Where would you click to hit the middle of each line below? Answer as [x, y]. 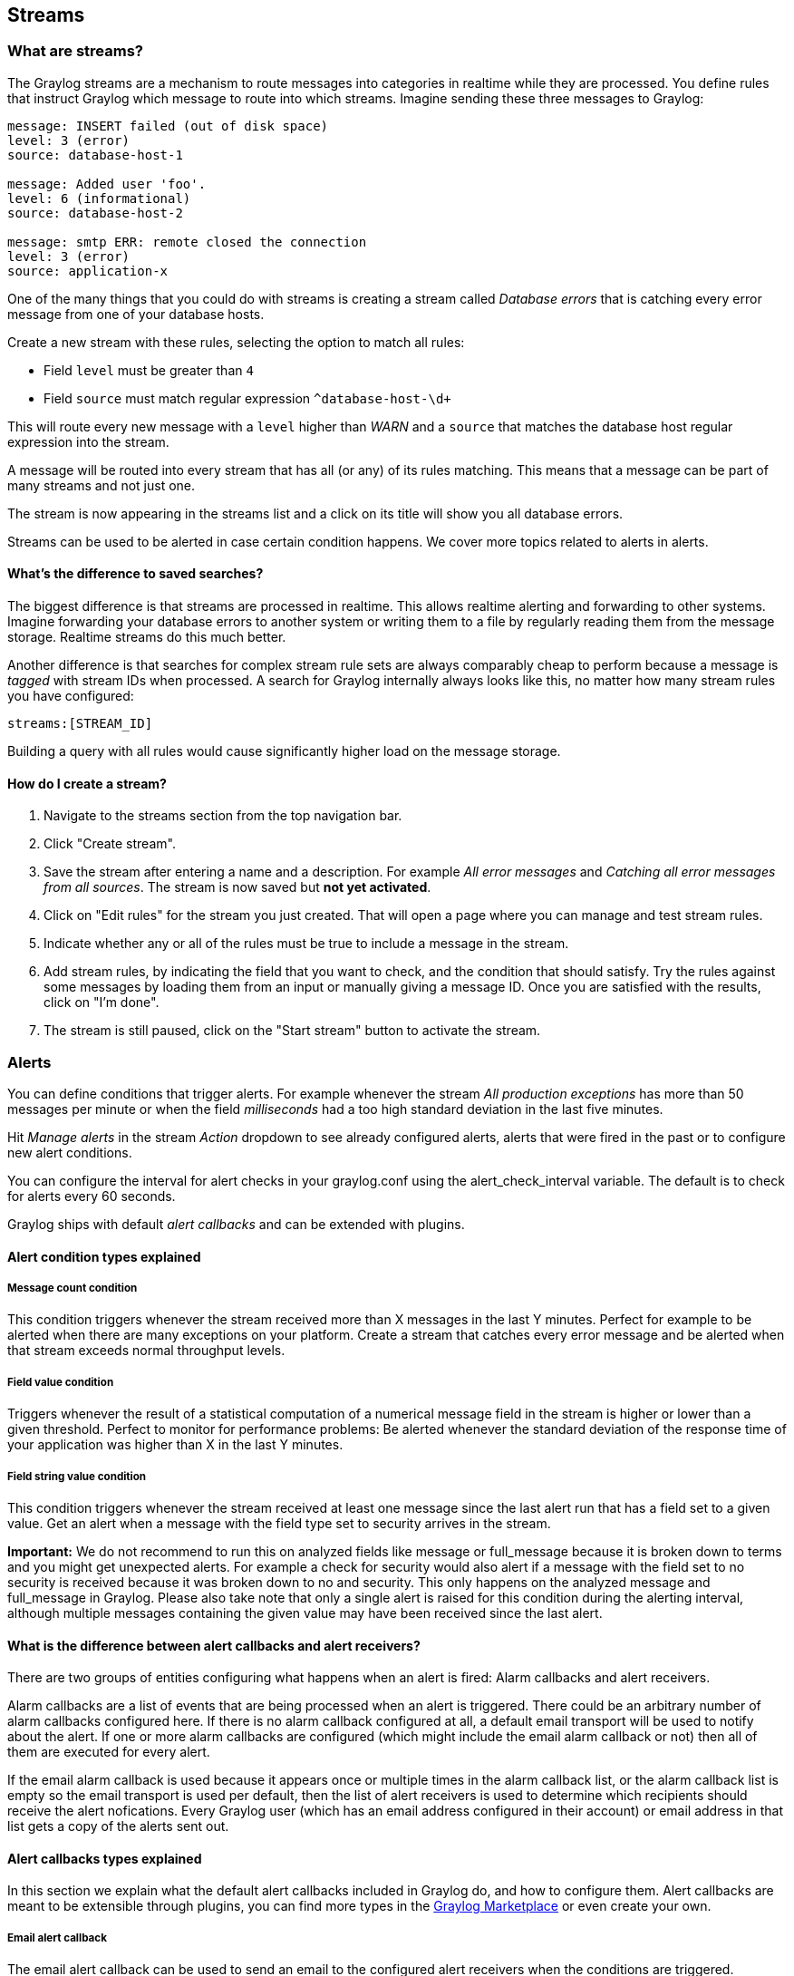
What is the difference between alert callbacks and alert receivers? [214, 1645]
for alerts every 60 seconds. [92, 1196]
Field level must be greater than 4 [149, 370]
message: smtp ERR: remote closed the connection [187, 242]
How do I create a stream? [87, 783]
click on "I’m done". [102, 1003]
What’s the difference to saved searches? [136, 574]
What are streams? [75, 51]
